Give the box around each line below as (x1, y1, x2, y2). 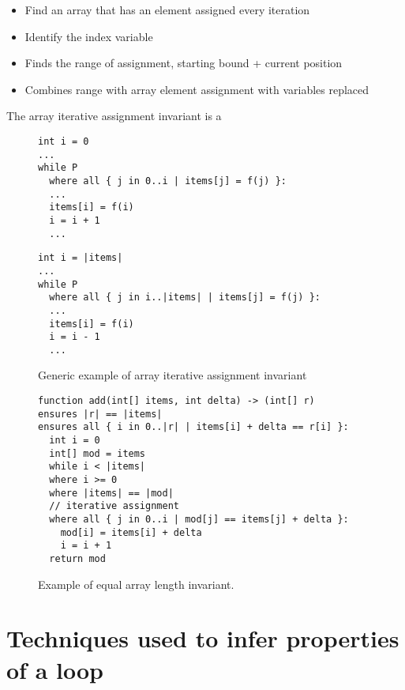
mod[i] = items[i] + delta (60, 526, 202, 538)
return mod (49, 552, 106, 564)
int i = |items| (38, 252, 123, 264)
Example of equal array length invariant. (38, 575, 234, 592)
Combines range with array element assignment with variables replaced (24, 81, 369, 97)
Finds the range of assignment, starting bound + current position (24, 55, 343, 71)
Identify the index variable (24, 28, 153, 44)
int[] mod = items (49, 447, 146, 459)
